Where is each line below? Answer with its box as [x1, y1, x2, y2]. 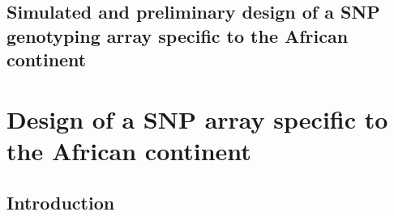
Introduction [6, 189, 115, 214]
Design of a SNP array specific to [6, 102, 388, 135]
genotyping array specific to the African [6, 23, 349, 48]
